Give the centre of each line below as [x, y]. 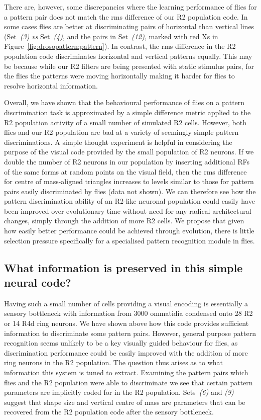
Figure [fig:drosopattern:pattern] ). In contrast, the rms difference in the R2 [120, 46]
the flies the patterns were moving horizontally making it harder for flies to [119, 76]
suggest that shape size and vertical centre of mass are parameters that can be [125, 402]
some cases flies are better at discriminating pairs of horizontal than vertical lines [129, 26]
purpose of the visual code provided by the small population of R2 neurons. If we [129, 152]
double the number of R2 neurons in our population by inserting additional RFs [127, 161]
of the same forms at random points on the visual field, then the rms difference [125, 171]
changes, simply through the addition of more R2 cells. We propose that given [124, 221]
